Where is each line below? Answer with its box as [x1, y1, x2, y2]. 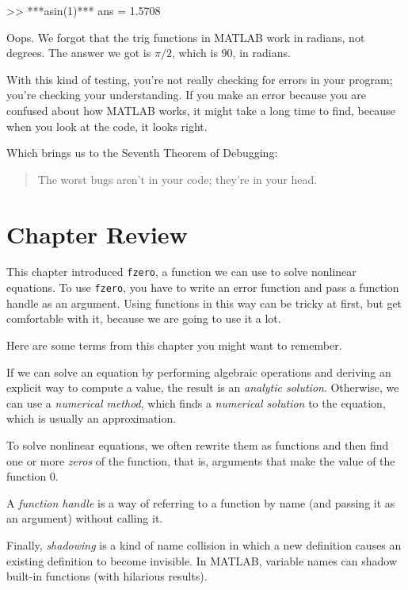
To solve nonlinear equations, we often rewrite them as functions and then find [6, 436, 389, 453]
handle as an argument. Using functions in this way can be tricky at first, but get [6, 294, 402, 311]
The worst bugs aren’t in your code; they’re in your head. [37, 170, 318, 187]
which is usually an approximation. [6, 410, 177, 427]
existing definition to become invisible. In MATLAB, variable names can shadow [6, 552, 398, 569]
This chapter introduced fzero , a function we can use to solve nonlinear [6, 263, 357, 280]
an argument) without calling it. [6, 510, 163, 527]
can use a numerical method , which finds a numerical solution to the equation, [6, 394, 386, 411]
